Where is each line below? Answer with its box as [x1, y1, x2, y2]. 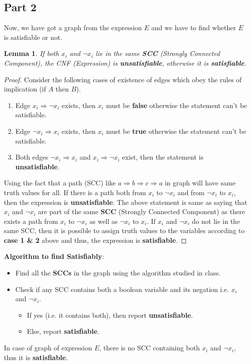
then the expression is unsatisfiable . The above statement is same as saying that [4, 197, 248, 207]
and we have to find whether [151, 22, 236, 33]
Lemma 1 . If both [4, 48, 59, 58]
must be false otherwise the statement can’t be [106, 100, 247, 110]
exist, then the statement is [122, 152, 203, 162]
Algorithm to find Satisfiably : [4, 251, 104, 261]
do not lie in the [192, 216, 240, 226]
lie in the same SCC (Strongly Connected [96, 48, 220, 58]
